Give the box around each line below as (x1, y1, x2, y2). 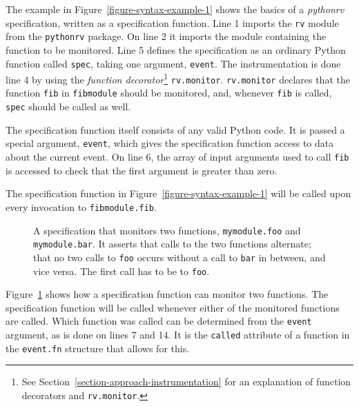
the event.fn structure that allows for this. (6, 341, 190, 355)
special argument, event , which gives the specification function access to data (6, 136, 334, 150)
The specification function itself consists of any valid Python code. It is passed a (6, 122, 345, 136)
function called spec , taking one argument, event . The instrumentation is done (6, 56, 341, 70)
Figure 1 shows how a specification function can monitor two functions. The (6, 287, 329, 301)
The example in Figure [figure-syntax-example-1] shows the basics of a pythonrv (6, 2, 345, 16)
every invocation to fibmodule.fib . (6, 199, 157, 214)
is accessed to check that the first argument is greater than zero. (6, 163, 278, 177)
